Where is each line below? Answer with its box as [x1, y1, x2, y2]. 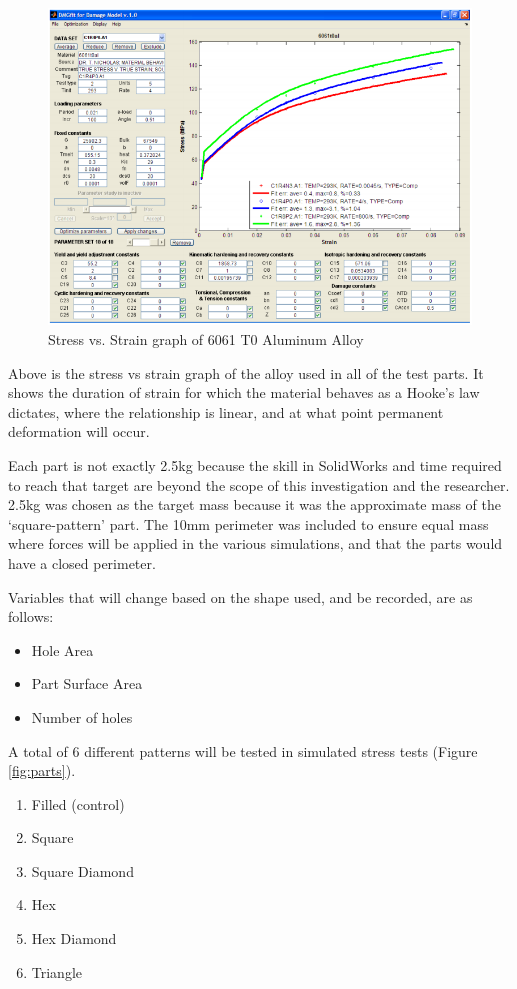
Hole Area [31, 639, 94, 660]
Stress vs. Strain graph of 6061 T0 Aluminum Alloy [48, 329, 364, 350]
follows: [8, 606, 54, 627]
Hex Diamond [31, 928, 117, 949]
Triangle [31, 961, 83, 982]
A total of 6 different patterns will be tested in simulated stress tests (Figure [8, 740, 478, 761]
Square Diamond [31, 860, 134, 881]
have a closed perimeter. [8, 552, 156, 573]
